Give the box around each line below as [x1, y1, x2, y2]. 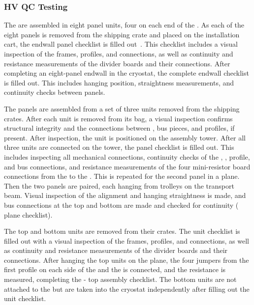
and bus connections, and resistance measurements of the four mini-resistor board [4, 161, 251, 171]
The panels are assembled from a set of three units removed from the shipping [4, 103, 240, 113]
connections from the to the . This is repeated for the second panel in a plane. [4, 171, 240, 181]
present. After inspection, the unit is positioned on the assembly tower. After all [4, 132, 246, 142]
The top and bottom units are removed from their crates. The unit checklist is [4, 226, 240, 236]
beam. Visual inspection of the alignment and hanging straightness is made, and [4, 190, 246, 200]
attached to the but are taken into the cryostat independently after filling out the [4, 283, 250, 294]
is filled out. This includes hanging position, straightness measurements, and [4, 77, 234, 87]
